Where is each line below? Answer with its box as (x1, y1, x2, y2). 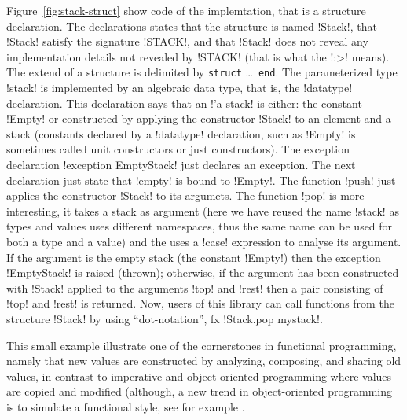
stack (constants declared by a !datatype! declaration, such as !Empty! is (6, 125, 356, 142)
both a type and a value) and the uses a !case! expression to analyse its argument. (6, 233, 401, 249)
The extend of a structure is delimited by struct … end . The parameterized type (6, 64, 398, 80)
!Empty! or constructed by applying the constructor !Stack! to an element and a (6, 110, 391, 127)
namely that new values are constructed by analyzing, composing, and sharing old (6, 352, 401, 369)
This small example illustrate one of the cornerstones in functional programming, (6, 337, 397, 353)
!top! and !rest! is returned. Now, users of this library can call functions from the (6, 295, 394, 311)
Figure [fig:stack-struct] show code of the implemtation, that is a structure (6, 2, 366, 18)
